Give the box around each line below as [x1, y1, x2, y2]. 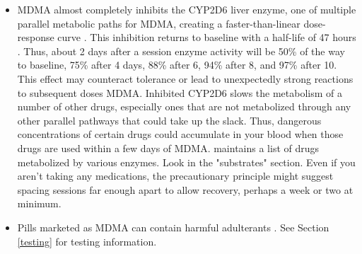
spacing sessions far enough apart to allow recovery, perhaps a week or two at [17, 182, 354, 197]
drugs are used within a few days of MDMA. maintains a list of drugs [17, 140, 320, 155]
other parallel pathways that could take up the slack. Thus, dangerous [17, 112, 322, 127]
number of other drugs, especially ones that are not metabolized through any [17, 99, 351, 114]
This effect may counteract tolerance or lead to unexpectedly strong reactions [17, 71, 354, 86]
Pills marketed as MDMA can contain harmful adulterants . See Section [17, 219, 329, 234]
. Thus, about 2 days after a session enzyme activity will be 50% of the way [17, 43, 345, 58]
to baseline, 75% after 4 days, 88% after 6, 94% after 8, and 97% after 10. [17, 57, 337, 72]
